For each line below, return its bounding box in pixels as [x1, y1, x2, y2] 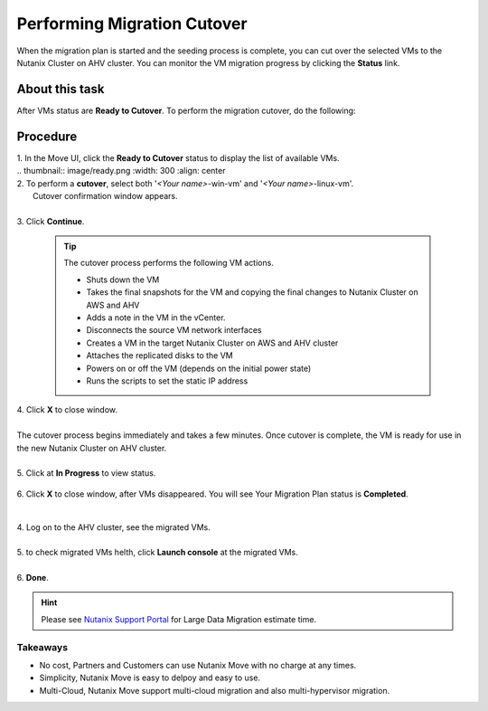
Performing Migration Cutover [16, 14, 248, 33]
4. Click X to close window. [16, 404, 117, 415]
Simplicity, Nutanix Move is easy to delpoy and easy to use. [39, 672, 261, 683]
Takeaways [16, 640, 68, 653]
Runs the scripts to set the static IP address [86, 375, 249, 386]
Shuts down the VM [86, 274, 160, 285]
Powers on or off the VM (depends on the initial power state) [86, 363, 312, 374]
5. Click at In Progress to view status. [16, 468, 156, 479]
